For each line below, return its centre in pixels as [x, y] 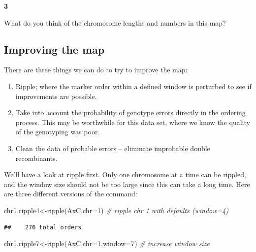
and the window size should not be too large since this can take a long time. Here [127, 184]
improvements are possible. [56, 96]
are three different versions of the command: [71, 194]
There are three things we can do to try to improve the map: [96, 70]
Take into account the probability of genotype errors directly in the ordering [130, 112]
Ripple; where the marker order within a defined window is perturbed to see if [133, 86]
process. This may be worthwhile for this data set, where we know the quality [133, 122]
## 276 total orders [43, 227]
